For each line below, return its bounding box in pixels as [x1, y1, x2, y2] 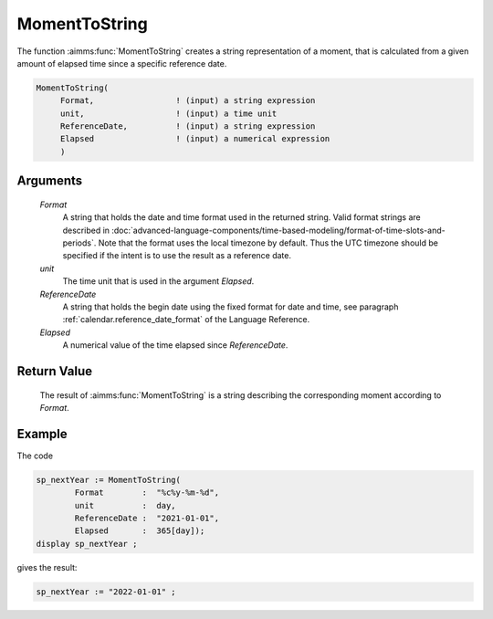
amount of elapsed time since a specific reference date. [16, 58, 227, 68]
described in [62, 225, 110, 236]
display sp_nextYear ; [36, 539, 138, 549]
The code [16, 450, 54, 461]
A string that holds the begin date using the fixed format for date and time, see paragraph [62, 301, 399, 312]
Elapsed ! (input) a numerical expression [59, 133, 330, 144]
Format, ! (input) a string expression [59, 96, 316, 106]
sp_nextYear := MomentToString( [36, 475, 182, 485]
